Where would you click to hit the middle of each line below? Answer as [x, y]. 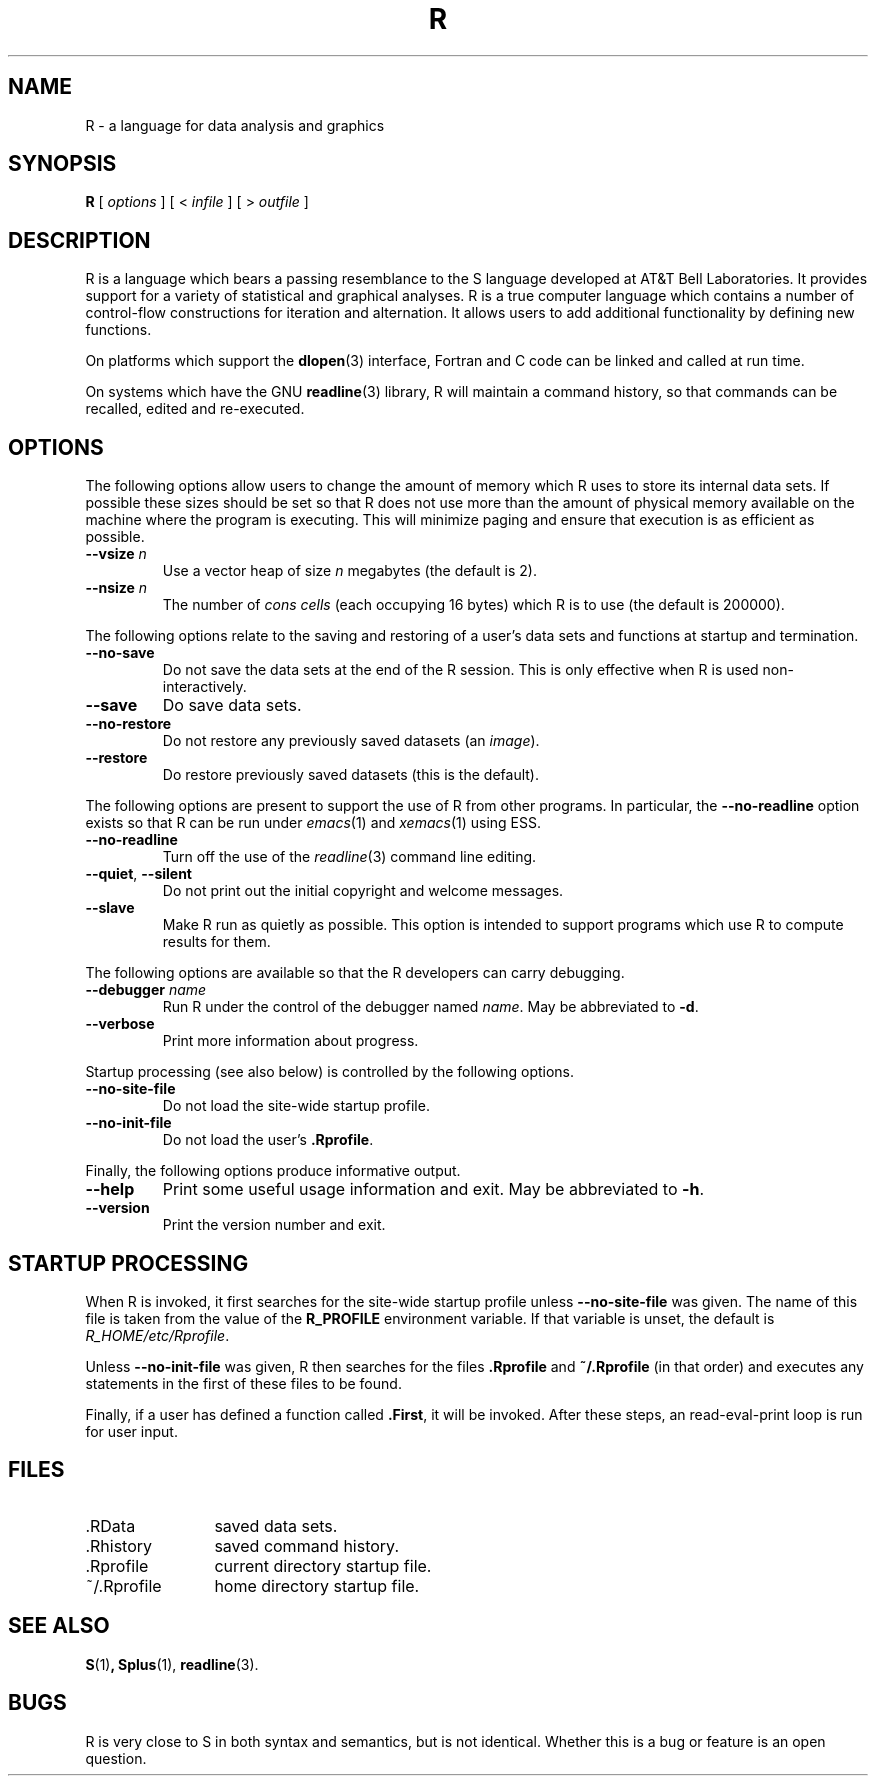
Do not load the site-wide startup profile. [296, 1106]
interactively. [204, 687]
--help [110, 1189]
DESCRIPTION [79, 240]
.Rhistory [119, 1545]
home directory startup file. [317, 1585]
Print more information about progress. [290, 1041]
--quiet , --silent [138, 874]
